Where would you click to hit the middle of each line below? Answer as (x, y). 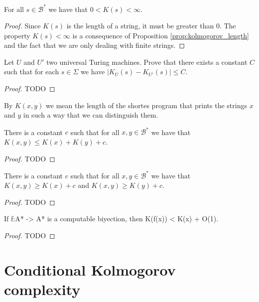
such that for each (32, 72)
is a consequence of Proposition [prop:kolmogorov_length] (161, 35)
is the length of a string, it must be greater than (140, 26)
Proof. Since (22, 26)
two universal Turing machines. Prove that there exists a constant (147, 62)
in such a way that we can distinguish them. (91, 115)
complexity (42, 289)
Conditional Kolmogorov (90, 269)
